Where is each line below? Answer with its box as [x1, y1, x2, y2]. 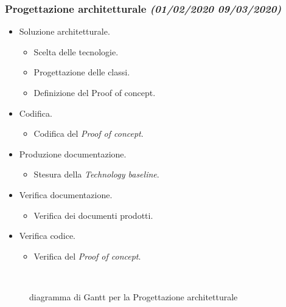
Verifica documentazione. [19, 188, 113, 201]
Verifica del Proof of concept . [33, 249, 141, 262]
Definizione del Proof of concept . [33, 86, 156, 98]
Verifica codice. [19, 229, 76, 242]
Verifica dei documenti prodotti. [33, 209, 153, 221]
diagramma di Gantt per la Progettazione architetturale [29, 290, 238, 303]
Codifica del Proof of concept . [33, 127, 144, 140]
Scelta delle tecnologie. [33, 45, 119, 58]
